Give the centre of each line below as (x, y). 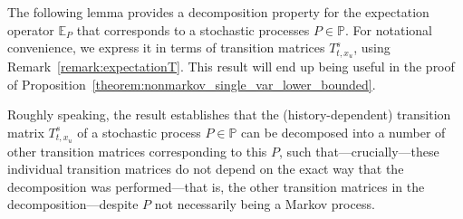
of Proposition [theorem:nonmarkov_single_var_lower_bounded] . (192, 84)
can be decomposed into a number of (343, 132)
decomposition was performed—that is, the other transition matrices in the (216, 186)
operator (31, 29)
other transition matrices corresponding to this (137, 151)
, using (372, 48)
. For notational (389, 29)
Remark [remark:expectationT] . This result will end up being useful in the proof (231, 67)
